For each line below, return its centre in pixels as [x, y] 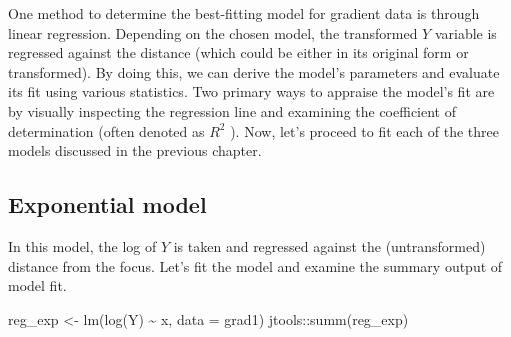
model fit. [37, 285]
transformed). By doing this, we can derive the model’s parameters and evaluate [254, 71]
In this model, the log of [82, 245]
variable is [465, 32]
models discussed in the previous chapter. [135, 150]
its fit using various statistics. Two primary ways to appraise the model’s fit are [251, 91]
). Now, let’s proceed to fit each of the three [365, 130]
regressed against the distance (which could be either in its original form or [238, 52]
